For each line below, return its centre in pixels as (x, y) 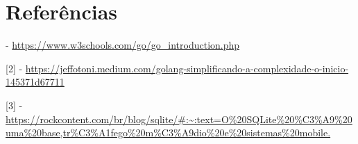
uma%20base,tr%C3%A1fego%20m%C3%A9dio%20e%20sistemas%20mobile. (168, 133)
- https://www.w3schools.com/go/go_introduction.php (123, 45)
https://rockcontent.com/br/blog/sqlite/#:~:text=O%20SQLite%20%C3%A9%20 (179, 119)
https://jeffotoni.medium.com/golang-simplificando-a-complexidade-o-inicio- (187, 68)
